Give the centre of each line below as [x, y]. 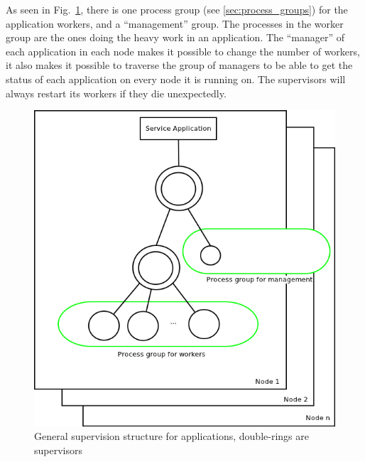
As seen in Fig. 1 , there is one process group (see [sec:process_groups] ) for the [177, 9]
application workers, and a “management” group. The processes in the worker [175, 23]
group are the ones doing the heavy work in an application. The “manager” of [175, 37]
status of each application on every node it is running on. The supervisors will [176, 79]
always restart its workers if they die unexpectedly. [116, 93]
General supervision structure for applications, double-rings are [171, 436]
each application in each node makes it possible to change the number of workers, [183, 51]
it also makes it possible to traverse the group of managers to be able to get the [179, 65]
